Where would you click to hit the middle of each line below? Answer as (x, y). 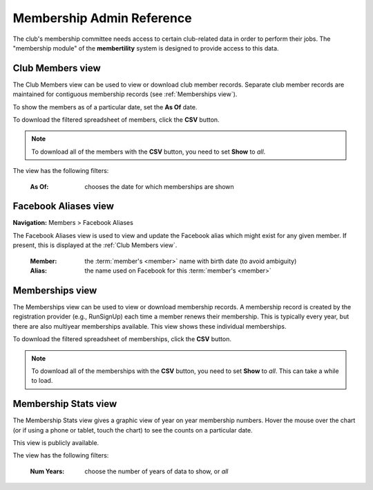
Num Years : (47, 471)
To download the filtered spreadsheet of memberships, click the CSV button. (122, 339)
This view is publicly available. (56, 442)
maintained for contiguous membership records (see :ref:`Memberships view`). (125, 94)
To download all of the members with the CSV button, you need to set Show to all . (149, 152)
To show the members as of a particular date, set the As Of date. (105, 107)
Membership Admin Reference (103, 18)
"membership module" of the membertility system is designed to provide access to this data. (146, 48)
